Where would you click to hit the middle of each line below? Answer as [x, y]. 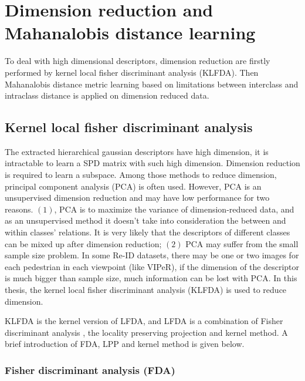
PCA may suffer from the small [242, 243]
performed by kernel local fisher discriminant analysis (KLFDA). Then [132, 72]
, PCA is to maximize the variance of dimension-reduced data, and [174, 209]
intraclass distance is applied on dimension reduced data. [107, 95]
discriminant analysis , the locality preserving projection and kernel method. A [146, 332]
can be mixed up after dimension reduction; [83, 243]
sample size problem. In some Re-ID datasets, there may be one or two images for [152, 255]
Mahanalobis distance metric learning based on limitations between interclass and [152, 84]
